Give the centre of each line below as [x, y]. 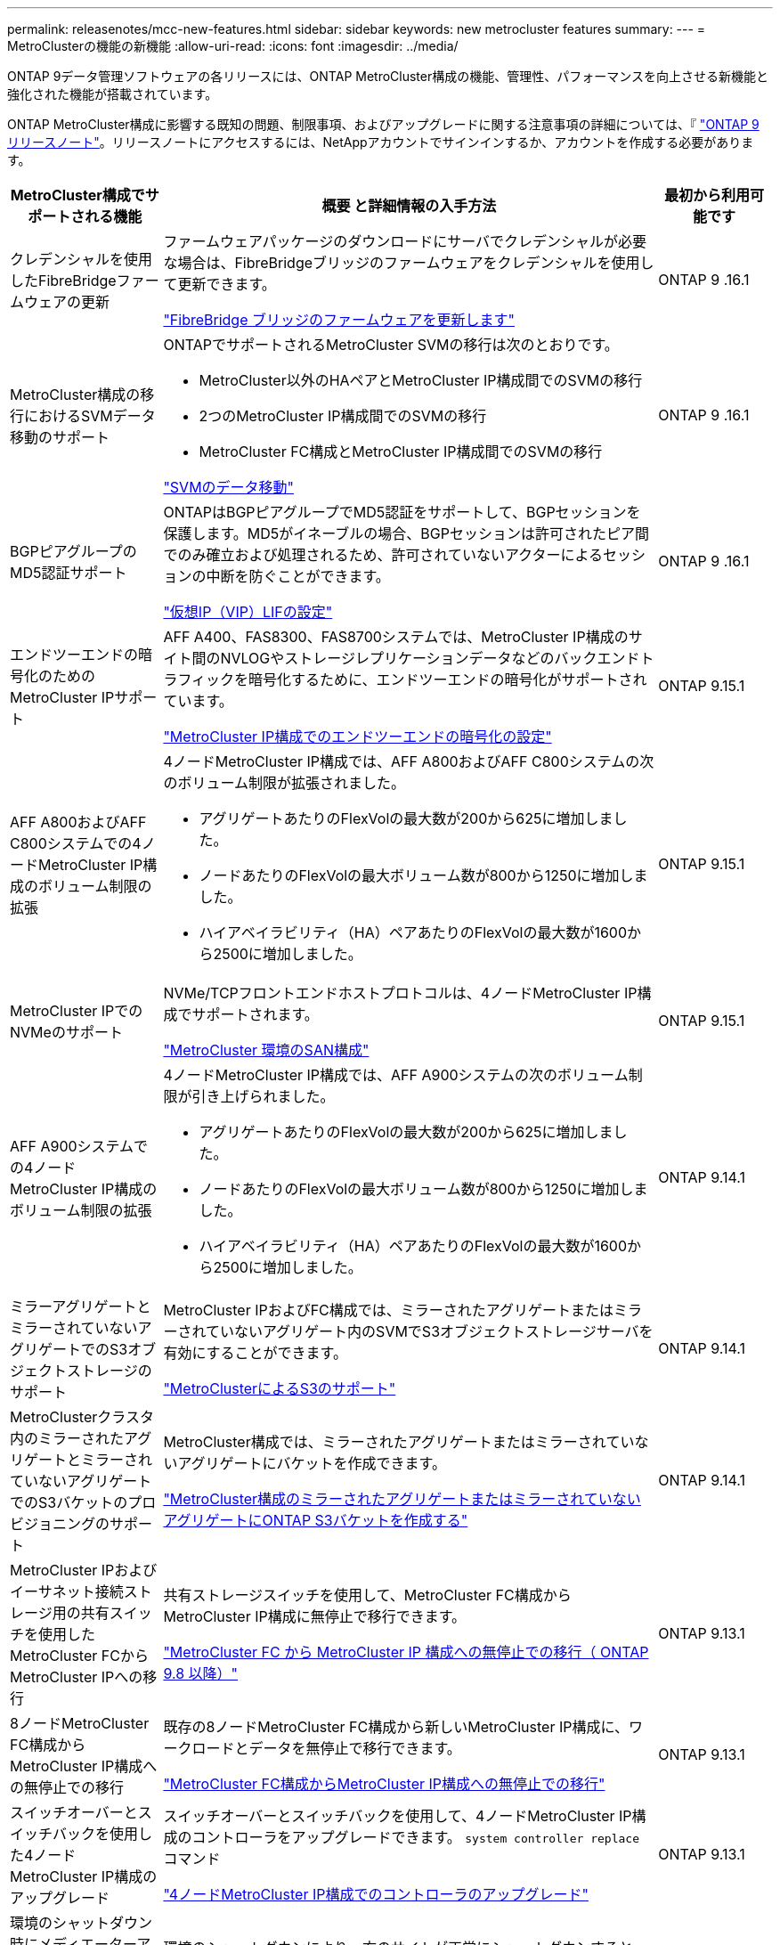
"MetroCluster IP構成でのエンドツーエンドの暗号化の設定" [357, 736]
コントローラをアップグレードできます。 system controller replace [415, 1837]
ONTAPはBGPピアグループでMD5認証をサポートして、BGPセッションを [402, 512]
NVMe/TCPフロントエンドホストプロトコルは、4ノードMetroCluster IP [400, 993]
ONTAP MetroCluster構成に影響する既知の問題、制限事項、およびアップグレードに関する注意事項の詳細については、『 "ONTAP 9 [383, 124]
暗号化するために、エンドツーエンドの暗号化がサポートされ [448, 680]
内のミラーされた [67, 1438]
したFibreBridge [63, 281]
